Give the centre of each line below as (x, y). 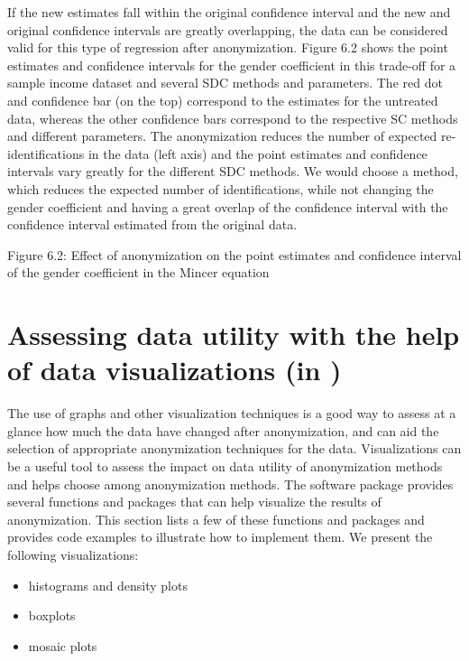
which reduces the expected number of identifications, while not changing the (221, 188)
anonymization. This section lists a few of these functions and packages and (216, 519)
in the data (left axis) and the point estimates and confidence (257, 153)
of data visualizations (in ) (175, 370)
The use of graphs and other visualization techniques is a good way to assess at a (232, 413)
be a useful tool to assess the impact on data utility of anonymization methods (225, 466)
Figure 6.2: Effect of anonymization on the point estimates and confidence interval (234, 254)
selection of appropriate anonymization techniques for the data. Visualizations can (234, 448)
